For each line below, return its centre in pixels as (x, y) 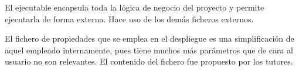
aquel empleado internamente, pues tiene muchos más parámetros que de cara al (149, 50)
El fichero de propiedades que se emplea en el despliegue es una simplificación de (149, 38)
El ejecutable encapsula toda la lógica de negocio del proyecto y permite (135, 7)
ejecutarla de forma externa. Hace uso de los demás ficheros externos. (129, 18)
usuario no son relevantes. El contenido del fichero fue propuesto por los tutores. (149, 61)
